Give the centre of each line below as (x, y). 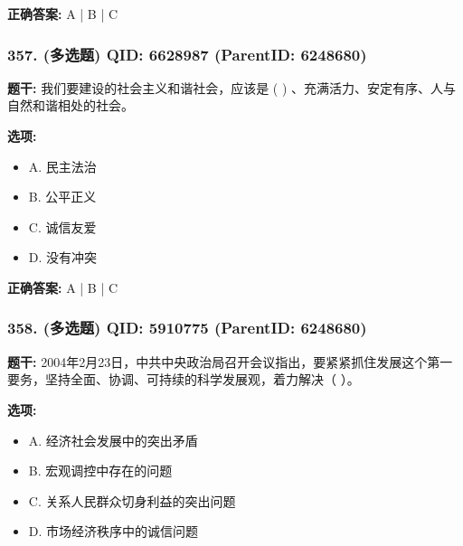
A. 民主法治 (62, 166)
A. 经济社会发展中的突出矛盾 (113, 440)
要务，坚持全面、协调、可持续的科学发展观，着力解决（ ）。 (184, 379)
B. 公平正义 (62, 197)
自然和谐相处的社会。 (71, 105)
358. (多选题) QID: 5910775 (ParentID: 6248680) (187, 328)
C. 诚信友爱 (62, 226)
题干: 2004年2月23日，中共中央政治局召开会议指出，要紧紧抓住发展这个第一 (230, 361)
